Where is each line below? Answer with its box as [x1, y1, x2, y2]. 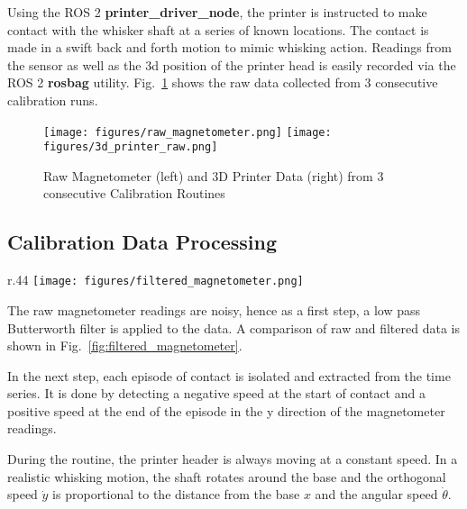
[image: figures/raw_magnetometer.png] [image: [43, 125, 332, 139]
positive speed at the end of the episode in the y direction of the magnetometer [7, 401, 445, 420]
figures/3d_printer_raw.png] [43, 141, 218, 154]
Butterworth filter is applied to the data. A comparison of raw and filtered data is [7, 318, 460, 337]
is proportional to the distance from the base [52, 485, 300, 504]
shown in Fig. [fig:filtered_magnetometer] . [7, 336, 243, 355]
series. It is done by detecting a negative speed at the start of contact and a [7, 384, 426, 403]
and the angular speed [315, 485, 438, 504]
